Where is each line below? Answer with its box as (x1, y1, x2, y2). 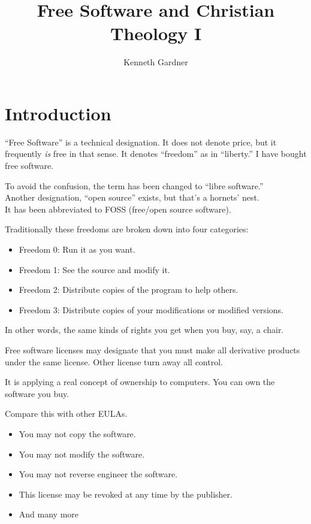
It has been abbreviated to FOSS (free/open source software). (5, 202, 231, 215)
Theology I (110, 21, 202, 46)
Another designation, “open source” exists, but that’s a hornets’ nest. (5, 191, 259, 204)
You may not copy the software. (19, 427, 136, 440)
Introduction (5, 101, 111, 125)
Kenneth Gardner (123, 56, 188, 68)
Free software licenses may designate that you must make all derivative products (5, 343, 300, 356)
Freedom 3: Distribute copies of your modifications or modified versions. (19, 303, 284, 316)
